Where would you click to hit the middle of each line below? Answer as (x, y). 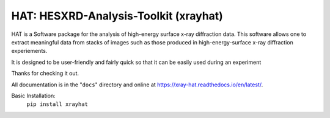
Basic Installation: (33, 95)
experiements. (29, 51)
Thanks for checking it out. (45, 74)
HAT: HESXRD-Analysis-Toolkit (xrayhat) (117, 16)
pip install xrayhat (57, 104)
